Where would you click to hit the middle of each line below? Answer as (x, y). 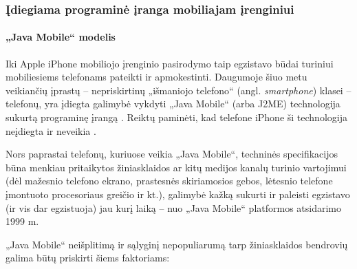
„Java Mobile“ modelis (61, 37)
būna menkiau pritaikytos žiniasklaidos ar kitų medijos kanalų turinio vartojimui (176, 167)
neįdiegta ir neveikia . (51, 130)
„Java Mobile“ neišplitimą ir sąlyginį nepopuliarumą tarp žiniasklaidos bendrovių (177, 244)
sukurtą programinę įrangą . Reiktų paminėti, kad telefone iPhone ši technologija (176, 117)
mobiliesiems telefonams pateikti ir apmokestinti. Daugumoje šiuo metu (156, 77)
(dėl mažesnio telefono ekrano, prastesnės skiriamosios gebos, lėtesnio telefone (169, 181)
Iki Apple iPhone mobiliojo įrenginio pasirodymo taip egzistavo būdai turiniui (170, 63)
